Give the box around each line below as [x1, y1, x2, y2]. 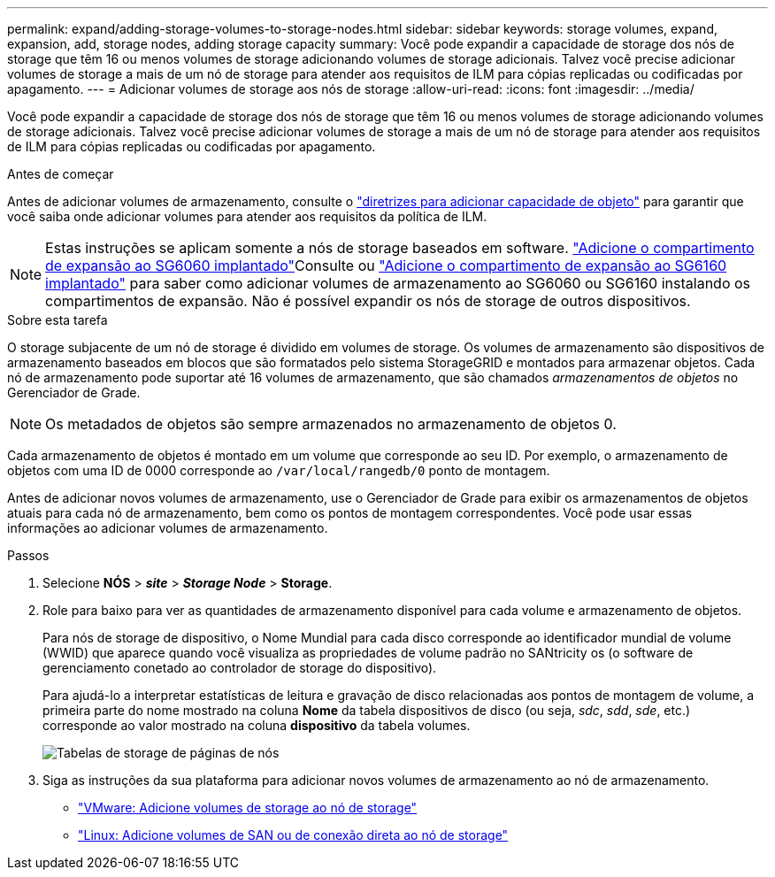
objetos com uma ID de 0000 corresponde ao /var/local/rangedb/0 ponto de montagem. [7, 463, 550, 478]
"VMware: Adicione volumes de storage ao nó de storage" [78, 800, 418, 815]
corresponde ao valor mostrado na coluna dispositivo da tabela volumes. [42, 718, 471, 733]
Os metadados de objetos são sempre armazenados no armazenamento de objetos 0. [45, 415, 617, 433]
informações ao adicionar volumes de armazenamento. [7, 520, 328, 535]
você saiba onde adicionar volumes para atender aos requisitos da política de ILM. [7, 209, 487, 224]
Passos [7, 548, 50, 563]
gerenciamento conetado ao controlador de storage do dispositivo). [42, 660, 437, 675]
